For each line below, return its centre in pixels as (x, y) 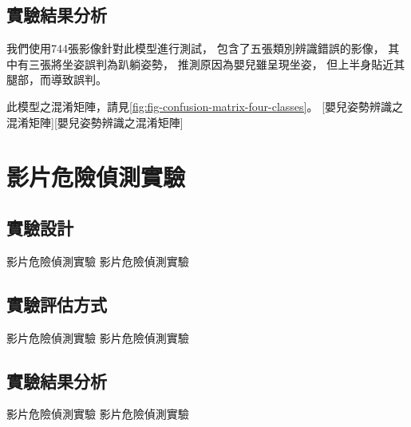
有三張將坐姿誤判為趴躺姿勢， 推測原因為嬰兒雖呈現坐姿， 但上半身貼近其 (211, 63)
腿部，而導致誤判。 (57, 79)
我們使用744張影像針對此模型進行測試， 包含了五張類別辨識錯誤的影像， (196, 48)
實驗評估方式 (57, 304)
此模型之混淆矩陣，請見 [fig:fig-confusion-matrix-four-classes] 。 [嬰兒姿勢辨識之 (205, 106)
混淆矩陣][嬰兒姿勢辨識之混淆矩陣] (95, 122)
